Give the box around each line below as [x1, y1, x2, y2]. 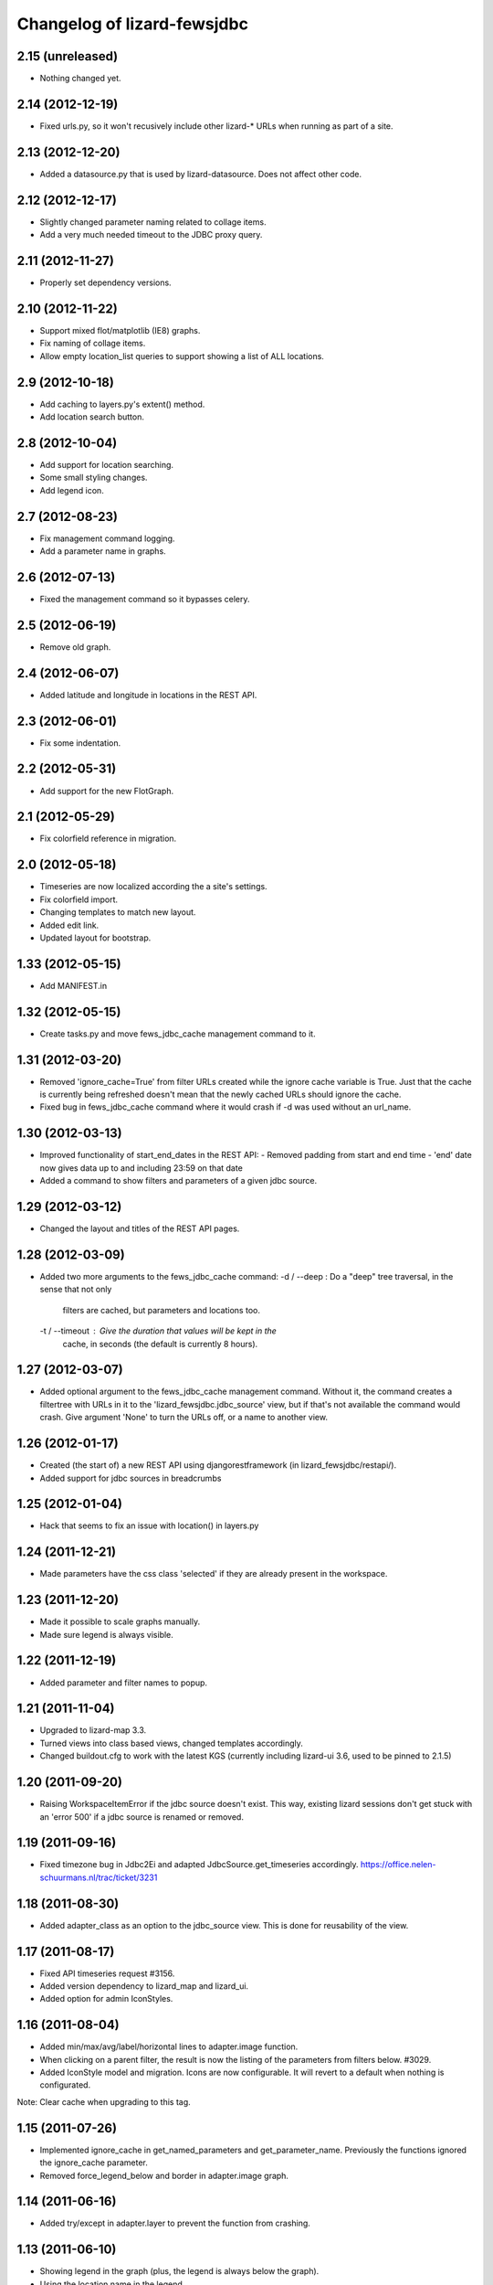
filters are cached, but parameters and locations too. [62, 1304, 260, 1315]
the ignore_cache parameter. [39, 2157, 148, 2168]
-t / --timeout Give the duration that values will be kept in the [39, 1325, 278, 1336]
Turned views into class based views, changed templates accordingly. [39, 1738, 303, 1748]
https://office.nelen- [360, 1859, 436, 1870]
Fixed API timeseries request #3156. [39, 1968, 175, 1979]
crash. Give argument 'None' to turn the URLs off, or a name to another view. [39, 1412, 329, 1423]
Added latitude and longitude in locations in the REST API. [39, 689, 257, 700]
